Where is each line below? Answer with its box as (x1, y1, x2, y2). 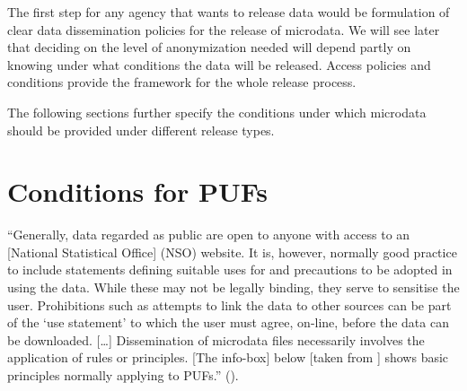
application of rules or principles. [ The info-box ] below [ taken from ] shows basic (7, 348, 449, 367)
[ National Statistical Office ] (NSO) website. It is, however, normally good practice (7, 242, 457, 261)
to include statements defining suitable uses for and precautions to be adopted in (7, 260, 453, 279)
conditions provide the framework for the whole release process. (7, 73, 357, 91)
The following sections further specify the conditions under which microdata (7, 102, 427, 121)
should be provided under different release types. (7, 120, 275, 139)
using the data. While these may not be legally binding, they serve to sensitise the (7, 278, 460, 297)
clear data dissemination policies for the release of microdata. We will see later (7, 20, 440, 39)
